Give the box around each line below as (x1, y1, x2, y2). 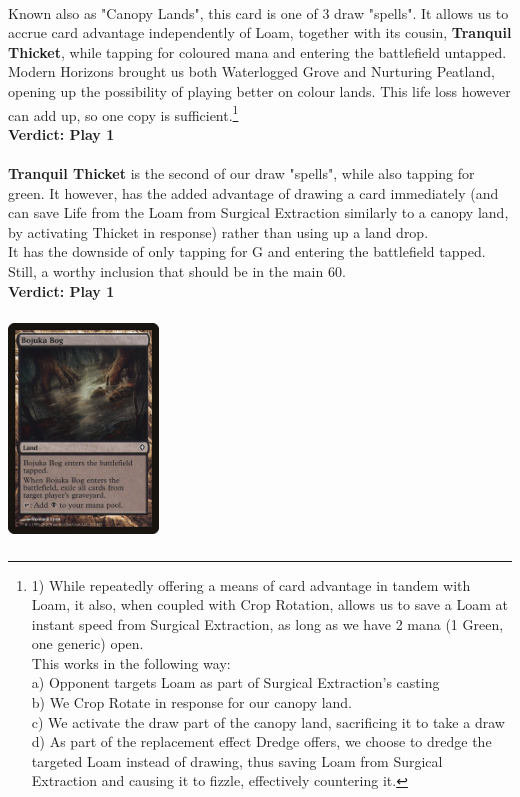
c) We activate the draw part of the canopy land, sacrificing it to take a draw (31, 711, 505, 732)
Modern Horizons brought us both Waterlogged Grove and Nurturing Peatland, (8, 61, 495, 82)
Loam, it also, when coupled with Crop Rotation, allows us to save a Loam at (31, 594, 508, 615)
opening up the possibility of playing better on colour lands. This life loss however (8, 80, 511, 101)
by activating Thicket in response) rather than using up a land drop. (8, 221, 429, 242)
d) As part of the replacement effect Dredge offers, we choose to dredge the (31, 731, 492, 752)
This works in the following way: (31, 652, 231, 673)
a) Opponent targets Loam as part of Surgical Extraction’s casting (31, 672, 440, 693)
